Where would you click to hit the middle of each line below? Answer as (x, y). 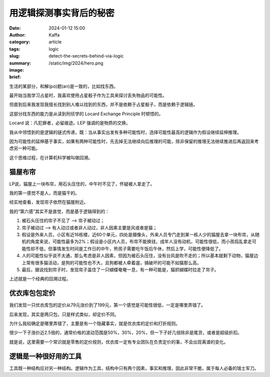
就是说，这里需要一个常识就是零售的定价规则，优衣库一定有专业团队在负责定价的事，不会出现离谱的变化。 (119, 342)
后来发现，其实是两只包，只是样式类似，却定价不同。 (64, 314)
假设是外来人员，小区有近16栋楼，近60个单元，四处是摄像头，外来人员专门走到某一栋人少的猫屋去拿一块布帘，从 (138, 235)
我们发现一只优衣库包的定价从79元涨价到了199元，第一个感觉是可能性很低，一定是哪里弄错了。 (107, 305)
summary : (20, 63)
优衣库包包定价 (32, 293)
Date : (15, 28)
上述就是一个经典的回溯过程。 (40, 279)
